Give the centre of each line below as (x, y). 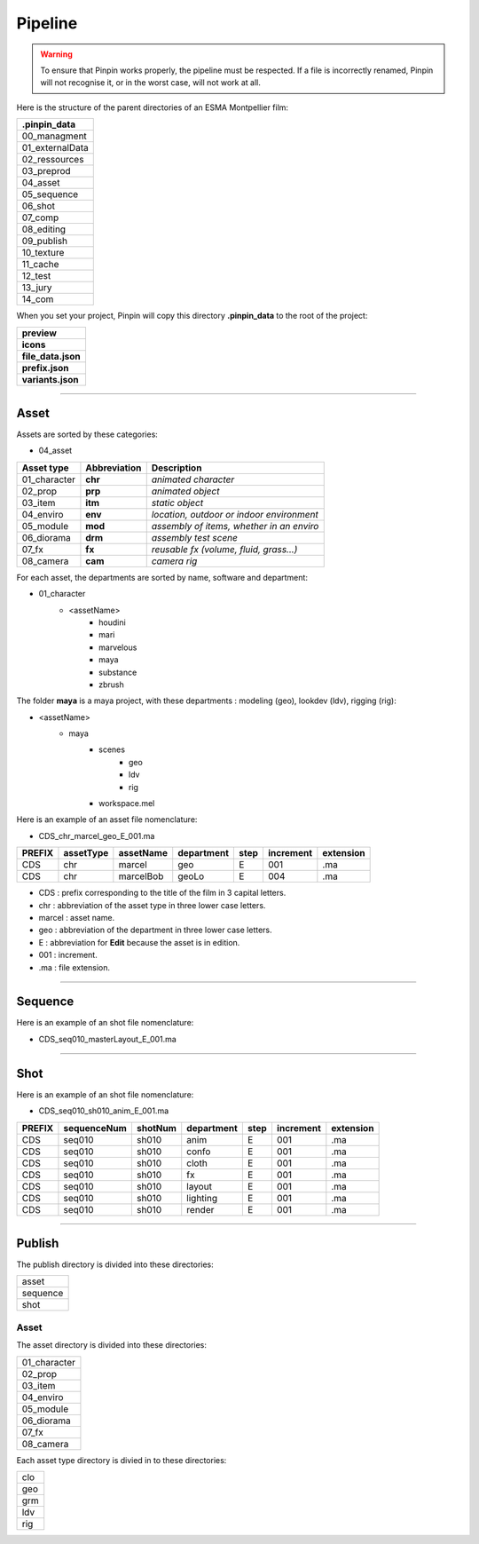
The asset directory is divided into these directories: (112, 1345)
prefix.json (46, 368)
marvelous (118, 647)
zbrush (111, 685)
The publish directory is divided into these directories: (115, 1264)
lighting (202, 1198)
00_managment (55, 136)
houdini (112, 622)
